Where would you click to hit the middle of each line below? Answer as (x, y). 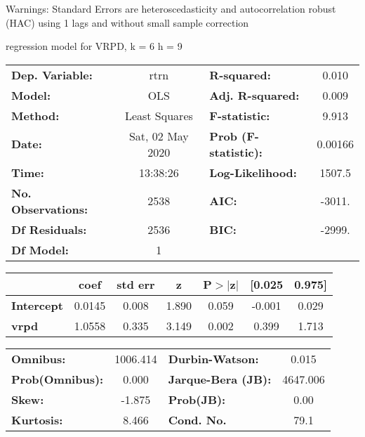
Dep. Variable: (52, 74)
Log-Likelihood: (253, 172)
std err (136, 284)
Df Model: (40, 249)
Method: (35, 115)
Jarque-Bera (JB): (220, 379)
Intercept (37, 305)
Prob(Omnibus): (58, 379)
